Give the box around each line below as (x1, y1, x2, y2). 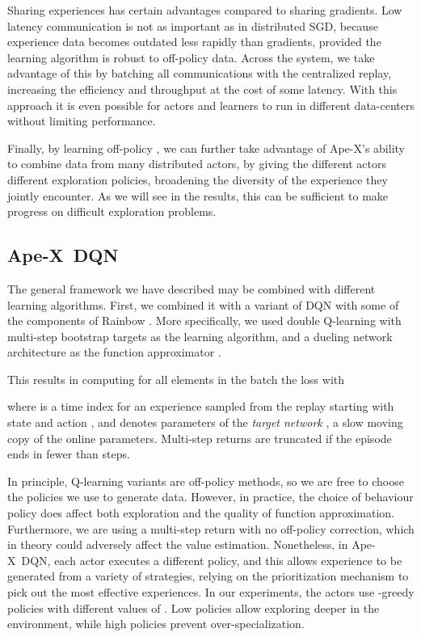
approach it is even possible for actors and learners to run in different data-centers (7, 96, 415, 113)
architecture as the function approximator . (7, 344, 221, 361)
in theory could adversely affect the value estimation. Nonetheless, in (7, 536, 348, 553)
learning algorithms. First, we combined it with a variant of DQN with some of (7, 296, 399, 313)
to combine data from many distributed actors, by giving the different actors (7, 155, 387, 172)
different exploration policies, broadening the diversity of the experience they (7, 171, 388, 188)
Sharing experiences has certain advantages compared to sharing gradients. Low (7, 2, 402, 18)
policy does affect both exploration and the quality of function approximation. (7, 504, 394, 521)
